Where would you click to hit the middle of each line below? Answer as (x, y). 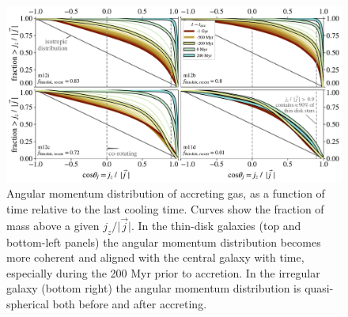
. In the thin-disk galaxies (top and (216, 225)
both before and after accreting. (130, 303)
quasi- (319, 288)
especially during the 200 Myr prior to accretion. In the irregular (163, 272)
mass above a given (53, 225)
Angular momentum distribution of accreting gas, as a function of (166, 193)
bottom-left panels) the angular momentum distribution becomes (164, 242)
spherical (28, 303)
